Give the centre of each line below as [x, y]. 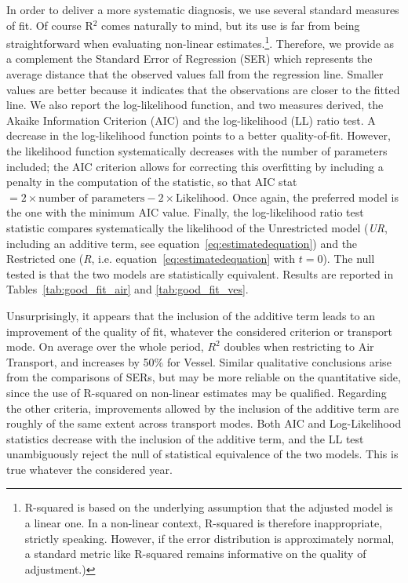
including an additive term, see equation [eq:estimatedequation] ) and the [182, 243]
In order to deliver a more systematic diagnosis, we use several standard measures [203, 9]
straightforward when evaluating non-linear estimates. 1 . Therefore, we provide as [200, 42]
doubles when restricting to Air [299, 346]
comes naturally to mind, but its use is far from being [231, 25]
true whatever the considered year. [89, 469]
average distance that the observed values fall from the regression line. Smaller [195, 74]
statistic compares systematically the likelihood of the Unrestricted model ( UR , [197, 227]
